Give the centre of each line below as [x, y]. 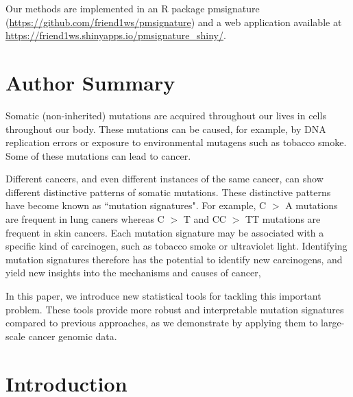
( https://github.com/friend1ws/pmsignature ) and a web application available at [174, 22]
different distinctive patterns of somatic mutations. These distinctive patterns [168, 192]
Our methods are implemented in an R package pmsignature [133, 8]
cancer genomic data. [73, 336]
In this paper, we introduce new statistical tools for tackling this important [163, 296]
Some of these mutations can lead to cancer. [98, 155]
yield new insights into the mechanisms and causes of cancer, [133, 273]
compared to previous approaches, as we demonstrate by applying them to [162, 323]
